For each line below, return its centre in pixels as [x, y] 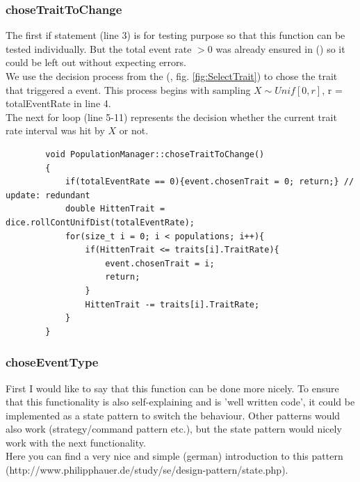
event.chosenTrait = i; [160, 263]
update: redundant [48, 195]
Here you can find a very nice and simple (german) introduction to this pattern [174, 456]
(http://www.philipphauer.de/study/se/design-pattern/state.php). [147, 470]
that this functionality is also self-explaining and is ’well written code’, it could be [180, 402]
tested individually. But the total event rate [99, 48]
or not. [134, 130]
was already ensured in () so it [280, 48]
